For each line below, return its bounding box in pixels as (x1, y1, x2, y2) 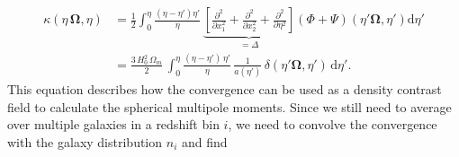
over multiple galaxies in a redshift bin (7, 115, 220, 134)
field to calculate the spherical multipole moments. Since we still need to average (7, 97, 452, 116)
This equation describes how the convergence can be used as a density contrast (7, 80, 442, 99)
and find (181, 132, 228, 151)
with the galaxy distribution (7, 132, 163, 151)
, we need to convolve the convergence (228, 115, 437, 134)
